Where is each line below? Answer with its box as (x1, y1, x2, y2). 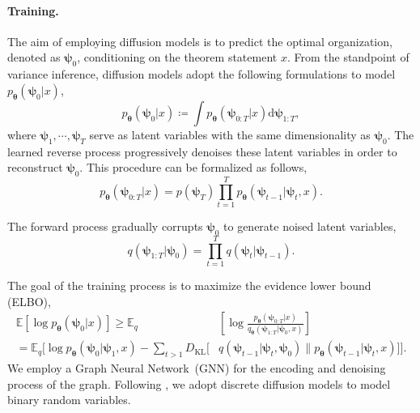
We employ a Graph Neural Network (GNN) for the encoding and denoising (7, 360, 386, 377)
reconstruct (7, 159, 63, 176)
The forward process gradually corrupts (7, 218, 203, 235)
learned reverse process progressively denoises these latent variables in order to (7, 143, 397, 160)
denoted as (7, 49, 61, 66)
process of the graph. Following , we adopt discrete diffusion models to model (7, 375, 391, 392)
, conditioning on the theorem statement (77, 49, 278, 66)
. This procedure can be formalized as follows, (79, 159, 308, 176)
